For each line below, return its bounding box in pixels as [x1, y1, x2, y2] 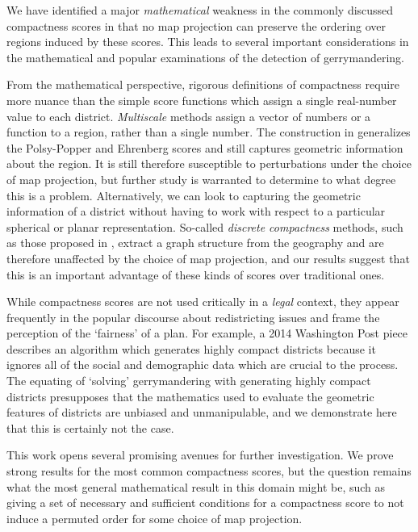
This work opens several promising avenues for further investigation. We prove [6, 446, 394, 463]
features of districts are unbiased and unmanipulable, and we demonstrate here [6, 404, 397, 421]
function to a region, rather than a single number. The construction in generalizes [6, 124, 411, 140]
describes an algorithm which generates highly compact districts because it [6, 340, 376, 357]
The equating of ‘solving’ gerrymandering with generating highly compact [6, 372, 371, 389]
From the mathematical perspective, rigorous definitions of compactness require [6, 76, 399, 93]
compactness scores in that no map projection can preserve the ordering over [6, 17, 387, 34]
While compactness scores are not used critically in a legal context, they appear [6, 293, 399, 310]
